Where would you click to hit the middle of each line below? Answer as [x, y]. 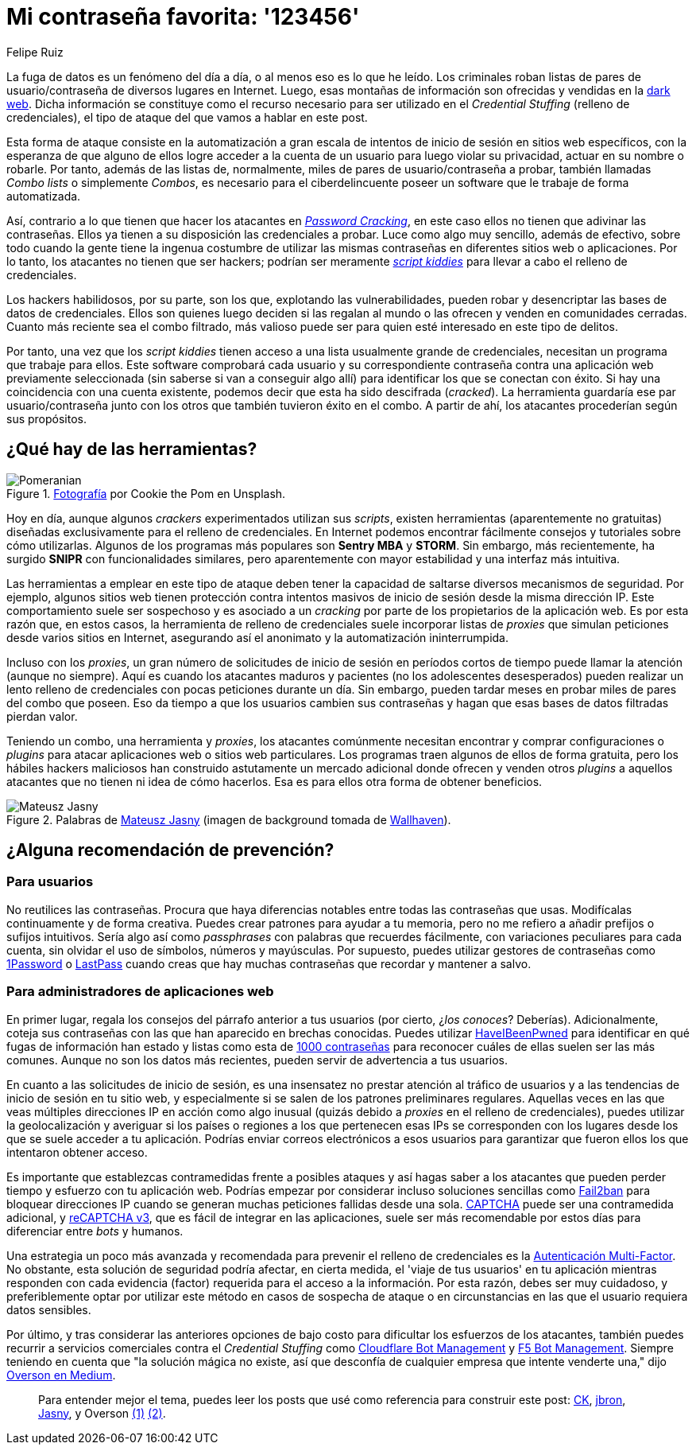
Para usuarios [50, 882]
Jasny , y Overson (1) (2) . [102, 1413]
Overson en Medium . [61, 1375]
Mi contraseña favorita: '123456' [183, 17]
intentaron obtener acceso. [77, 1152]
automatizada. [44, 196]
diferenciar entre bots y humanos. [95, 1231]
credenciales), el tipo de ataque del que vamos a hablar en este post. [187, 117]
